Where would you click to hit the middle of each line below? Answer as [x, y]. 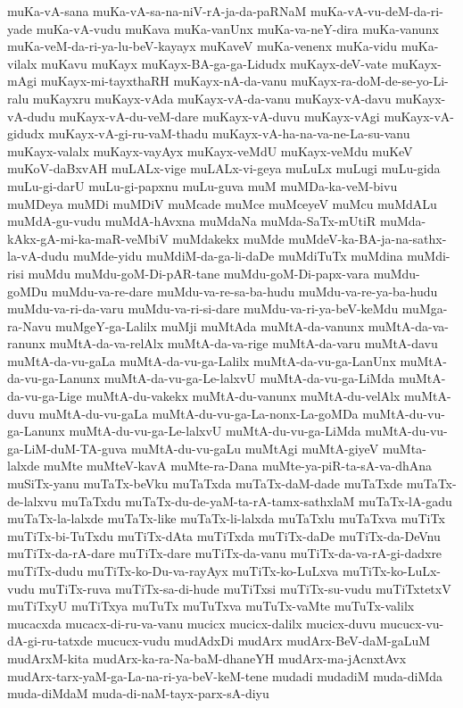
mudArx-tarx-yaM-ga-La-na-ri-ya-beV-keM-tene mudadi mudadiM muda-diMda [225, 675]
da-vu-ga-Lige [45, 396]
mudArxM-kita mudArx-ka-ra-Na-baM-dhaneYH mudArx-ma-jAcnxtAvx [207, 658]
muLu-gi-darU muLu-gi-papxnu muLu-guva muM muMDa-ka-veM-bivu [203, 185]
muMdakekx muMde [228, 238]
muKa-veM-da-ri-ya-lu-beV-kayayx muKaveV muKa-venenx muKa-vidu [203, 46]
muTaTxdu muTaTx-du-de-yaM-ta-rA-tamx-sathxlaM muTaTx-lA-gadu [256, 500]
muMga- [425, 308]
